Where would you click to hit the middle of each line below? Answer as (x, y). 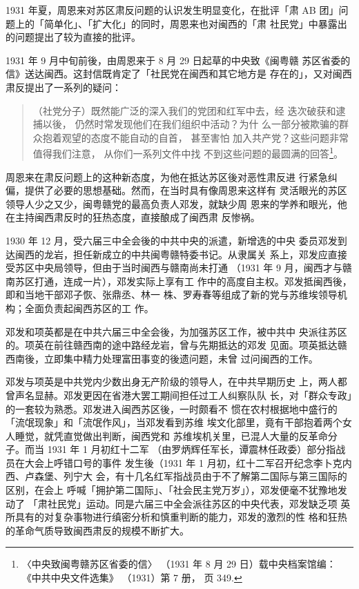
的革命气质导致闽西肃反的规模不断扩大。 (97, 530)
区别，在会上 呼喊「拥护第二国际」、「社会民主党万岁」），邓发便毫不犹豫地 (172, 490)
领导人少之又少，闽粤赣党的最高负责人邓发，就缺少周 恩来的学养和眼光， (172, 203)
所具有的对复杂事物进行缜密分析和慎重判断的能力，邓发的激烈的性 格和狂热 (176, 517)
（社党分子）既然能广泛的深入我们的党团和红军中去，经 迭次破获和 (184, 110)
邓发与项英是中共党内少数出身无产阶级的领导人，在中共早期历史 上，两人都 (176, 382)
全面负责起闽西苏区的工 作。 (89, 308)
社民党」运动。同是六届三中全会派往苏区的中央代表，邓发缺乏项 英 (199, 503)
